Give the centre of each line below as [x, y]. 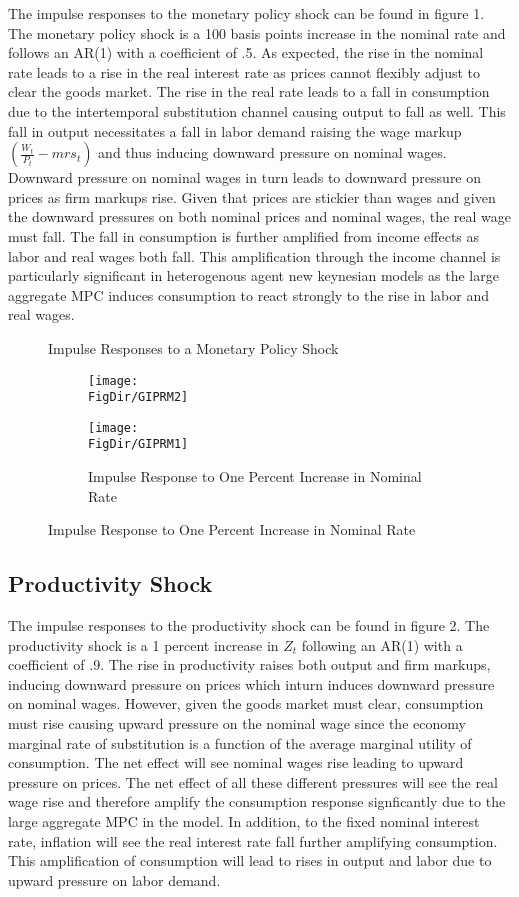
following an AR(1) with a [382, 644]
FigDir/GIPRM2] [138, 397]
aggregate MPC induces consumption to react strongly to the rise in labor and [248, 294]
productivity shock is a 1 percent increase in [143, 644]
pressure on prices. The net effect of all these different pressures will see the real [253, 781]
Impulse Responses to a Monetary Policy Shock [193, 347]
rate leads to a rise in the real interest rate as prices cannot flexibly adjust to [244, 71]
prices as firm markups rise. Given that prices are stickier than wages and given [252, 196]
